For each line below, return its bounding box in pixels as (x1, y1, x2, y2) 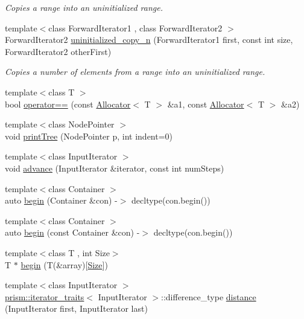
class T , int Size (48, 246, 110, 259)
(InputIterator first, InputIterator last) (5, 302, 148, 315)
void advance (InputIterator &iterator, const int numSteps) (5, 161, 224, 174)
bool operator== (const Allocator (5, 97, 131, 110)
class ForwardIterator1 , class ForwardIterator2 (48, 21, 223, 34)
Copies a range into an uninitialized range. (5, 1, 163, 13)
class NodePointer (48, 118, 115, 130)
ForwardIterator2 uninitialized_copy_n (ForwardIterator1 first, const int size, (5, 33, 293, 46)
